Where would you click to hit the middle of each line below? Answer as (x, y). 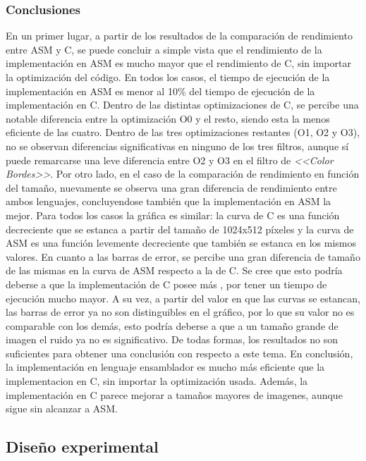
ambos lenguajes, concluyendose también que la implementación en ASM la (169, 201)
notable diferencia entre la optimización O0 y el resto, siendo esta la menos (168, 118)
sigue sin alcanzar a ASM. (62, 408)
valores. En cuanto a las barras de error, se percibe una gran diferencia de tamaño (183, 256)
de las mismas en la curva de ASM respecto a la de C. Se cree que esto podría (174, 270)
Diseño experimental (82, 447)
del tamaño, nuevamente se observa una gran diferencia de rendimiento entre (171, 187)
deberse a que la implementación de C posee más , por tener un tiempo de (166, 284)
